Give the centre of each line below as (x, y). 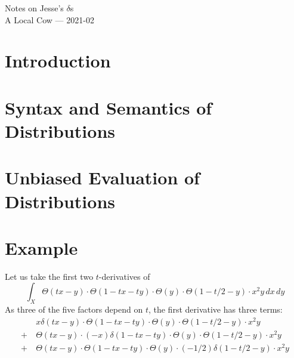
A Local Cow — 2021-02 (49, 19)
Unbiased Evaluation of (102, 178)
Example (41, 247)
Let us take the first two (49, 276)
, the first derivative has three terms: (215, 309)
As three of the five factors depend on (74, 309)
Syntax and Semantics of (109, 107)
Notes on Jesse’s (34, 8)
